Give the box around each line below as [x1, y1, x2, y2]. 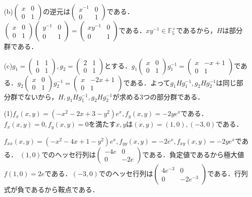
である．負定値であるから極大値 [142, 149, 244, 159]
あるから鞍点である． [31, 184, 99, 194]
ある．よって [130, 77, 170, 87]
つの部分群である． [143, 91, 204, 101]
